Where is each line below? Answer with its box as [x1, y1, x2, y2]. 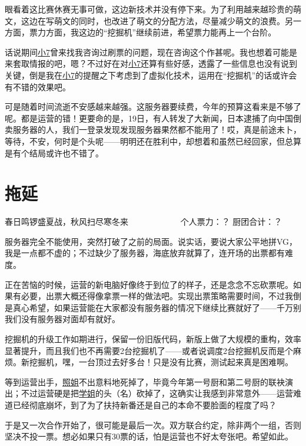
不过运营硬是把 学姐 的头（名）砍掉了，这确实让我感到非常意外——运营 [21, 387, 293, 399]
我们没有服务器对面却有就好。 [5, 313, 120, 325]
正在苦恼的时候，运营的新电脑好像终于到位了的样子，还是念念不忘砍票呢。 [5, 278, 293, 290]
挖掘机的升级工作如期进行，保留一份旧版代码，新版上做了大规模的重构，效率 [5, 333, 301, 345]
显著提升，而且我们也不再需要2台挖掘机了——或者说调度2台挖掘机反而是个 [5, 344, 293, 356]
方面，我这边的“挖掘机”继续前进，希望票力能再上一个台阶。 [45, 26, 277, 38]
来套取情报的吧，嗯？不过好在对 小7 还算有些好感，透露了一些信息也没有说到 [5, 57, 297, 70]
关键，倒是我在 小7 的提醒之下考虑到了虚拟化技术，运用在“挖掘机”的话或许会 [5, 68, 297, 81]
